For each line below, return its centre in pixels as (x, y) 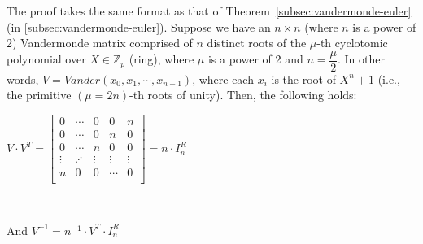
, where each (223, 78)
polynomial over (46, 59)
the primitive (39, 95)
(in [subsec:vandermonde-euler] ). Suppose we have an (139, 26)
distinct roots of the (257, 43)
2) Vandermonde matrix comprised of (100, 43)
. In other (361, 59)
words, (23, 78)
